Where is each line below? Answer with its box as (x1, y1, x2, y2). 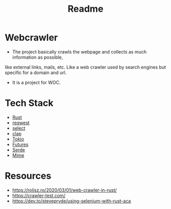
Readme (68, 3, 103, 15)
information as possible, (12, 54, 63, 60)
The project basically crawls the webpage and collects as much (12, 49, 147, 55)
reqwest (12, 120, 30, 126)
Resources (5, 170, 52, 182)
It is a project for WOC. (12, 79, 61, 85)
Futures (12, 141, 29, 147)
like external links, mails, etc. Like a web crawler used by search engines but (5, 64, 166, 70)
